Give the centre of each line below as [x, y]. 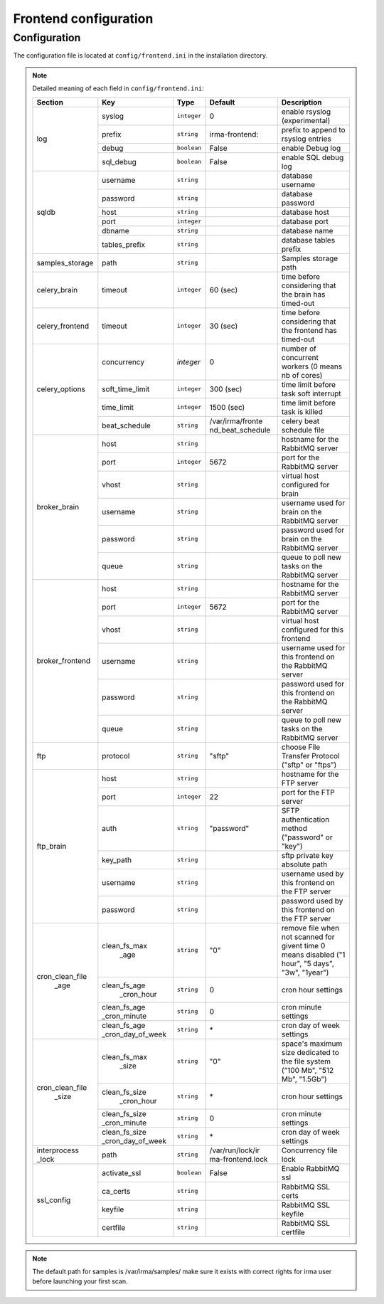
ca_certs [116, 1191]
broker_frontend [64, 661]
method [294, 828]
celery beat [300, 421]
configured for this [313, 630]
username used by [313, 874]
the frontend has [309, 330]
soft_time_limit [126, 389]
